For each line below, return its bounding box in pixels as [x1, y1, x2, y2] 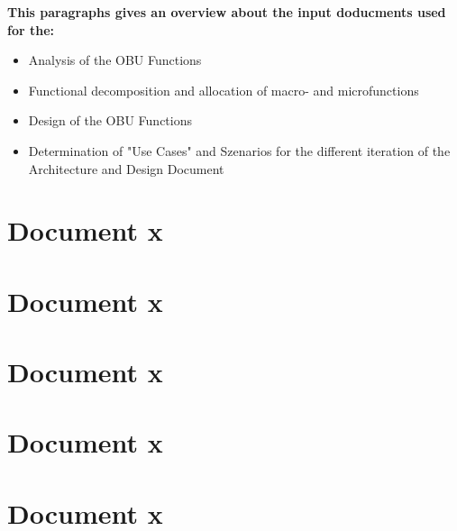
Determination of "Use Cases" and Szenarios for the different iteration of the [28, 141, 451, 160]
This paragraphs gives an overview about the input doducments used [7, 3, 446, 21]
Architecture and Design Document [28, 159, 224, 178]
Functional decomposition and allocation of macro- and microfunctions [28, 80, 419, 99]
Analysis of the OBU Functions [28, 50, 202, 69]
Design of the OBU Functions [28, 111, 192, 130]
